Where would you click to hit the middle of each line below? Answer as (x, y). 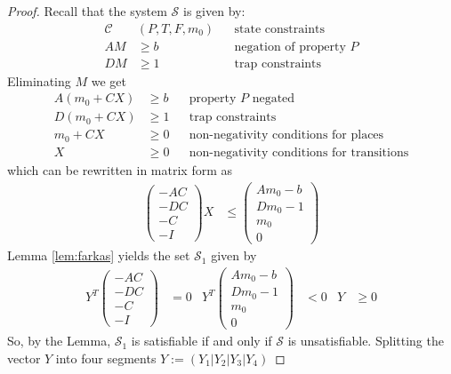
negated (274, 99)
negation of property (290, 47)
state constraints (279, 29)
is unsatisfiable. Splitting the (366, 341)
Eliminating (39, 80)
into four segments (106, 358)
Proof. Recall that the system (87, 11)
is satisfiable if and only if (201, 341)
